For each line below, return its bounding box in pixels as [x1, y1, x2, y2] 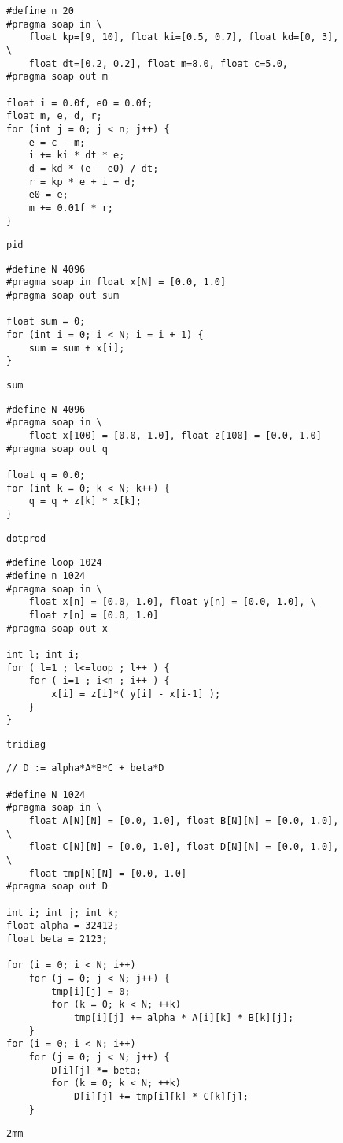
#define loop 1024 [6, 557, 102, 569]
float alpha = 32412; [6, 920, 120, 932]
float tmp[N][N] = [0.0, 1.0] [28, 867, 187, 879]
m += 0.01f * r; [28, 202, 114, 213]
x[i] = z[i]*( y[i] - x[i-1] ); [51, 688, 221, 700]
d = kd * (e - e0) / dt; [28, 162, 159, 174]
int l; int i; [6, 648, 80, 660]
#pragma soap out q [6, 443, 108, 455]
